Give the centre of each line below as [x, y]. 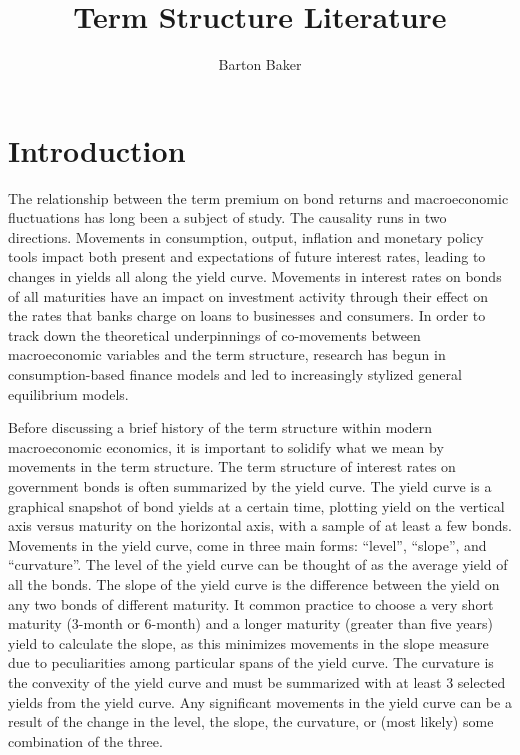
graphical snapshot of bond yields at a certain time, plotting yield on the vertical [256, 505]
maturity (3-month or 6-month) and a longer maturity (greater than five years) [250, 623]
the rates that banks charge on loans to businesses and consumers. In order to [247, 315]
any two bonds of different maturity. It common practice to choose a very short [251, 603]
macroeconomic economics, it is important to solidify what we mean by [226, 446]
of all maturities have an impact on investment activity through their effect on [248, 295]
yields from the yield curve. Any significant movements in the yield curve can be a [260, 701]
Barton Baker [260, 64]
